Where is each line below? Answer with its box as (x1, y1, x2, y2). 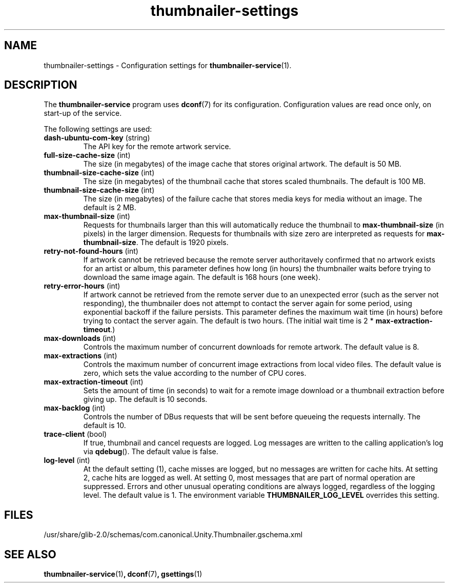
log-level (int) (44, 456, 90, 465)
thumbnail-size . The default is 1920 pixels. (83, 238, 229, 247)
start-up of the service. (44, 109, 122, 118)
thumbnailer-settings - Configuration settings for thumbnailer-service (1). (44, 60, 292, 70)
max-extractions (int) (44, 351, 117, 360)
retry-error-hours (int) (44, 281, 120, 291)
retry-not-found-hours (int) (44, 247, 138, 256)
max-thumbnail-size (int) (44, 212, 130, 221)
